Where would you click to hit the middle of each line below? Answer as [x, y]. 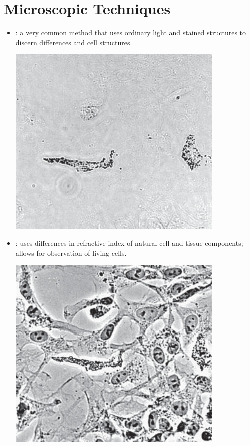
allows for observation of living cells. [71, 252]
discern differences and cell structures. [74, 42]
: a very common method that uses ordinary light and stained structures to [131, 32]
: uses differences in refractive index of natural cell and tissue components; [129, 242]
